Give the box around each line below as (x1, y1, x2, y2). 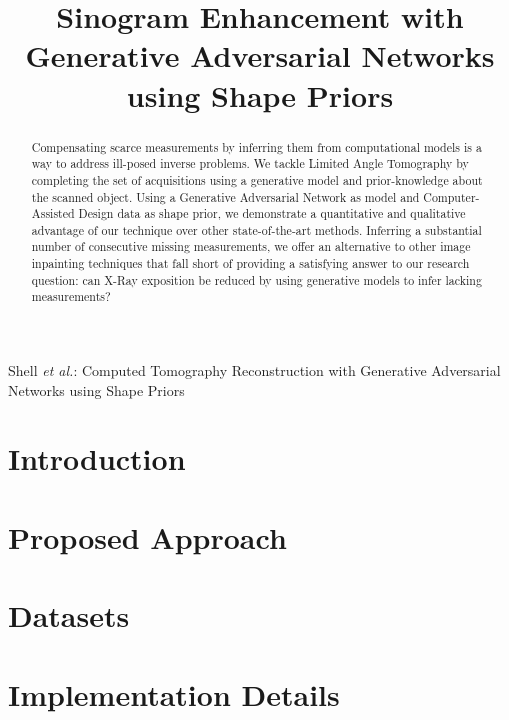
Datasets (8, 595, 130, 636)
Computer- (423, 188, 480, 205)
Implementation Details (8, 673, 340, 714)
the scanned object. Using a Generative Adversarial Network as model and (31, 188, 420, 205)
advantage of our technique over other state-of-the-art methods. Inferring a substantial (31, 221, 482, 238)
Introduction (8, 438, 186, 479)
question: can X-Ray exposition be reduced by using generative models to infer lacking (31, 271, 482, 288)
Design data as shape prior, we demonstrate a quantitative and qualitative (78, 205, 466, 222)
